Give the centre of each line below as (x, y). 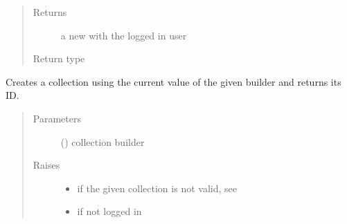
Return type (59, 58)
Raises (46, 165)
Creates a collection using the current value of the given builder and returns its (173, 81)
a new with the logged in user (124, 35)
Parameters (57, 118)
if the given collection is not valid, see (157, 188)
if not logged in (109, 211)
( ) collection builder (103, 141)
